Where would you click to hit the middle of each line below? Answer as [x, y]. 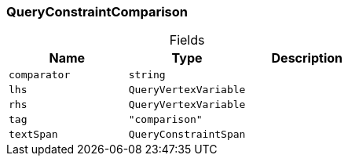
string [147, 75]
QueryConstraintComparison [97, 12]
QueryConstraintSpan [187, 135]
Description [307, 58]
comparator [40, 75]
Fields [187, 40]
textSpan [33, 135]
